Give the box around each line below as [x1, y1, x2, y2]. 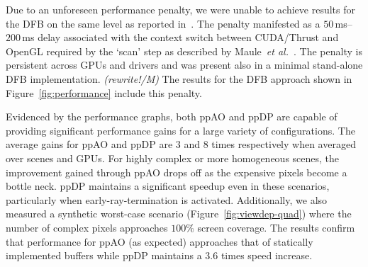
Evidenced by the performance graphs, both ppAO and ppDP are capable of [6, 109, 338, 124]
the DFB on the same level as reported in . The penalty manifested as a [6, 16, 320, 30]
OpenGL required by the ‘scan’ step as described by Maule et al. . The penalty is [6, 43, 362, 58]
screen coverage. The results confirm [197, 220, 355, 234]
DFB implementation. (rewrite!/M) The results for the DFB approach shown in [6, 71, 352, 86]
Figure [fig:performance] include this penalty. [6, 85, 202, 100]
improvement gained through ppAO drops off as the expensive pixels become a [6, 164, 347, 179]
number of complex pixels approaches [6, 220, 168, 234]
